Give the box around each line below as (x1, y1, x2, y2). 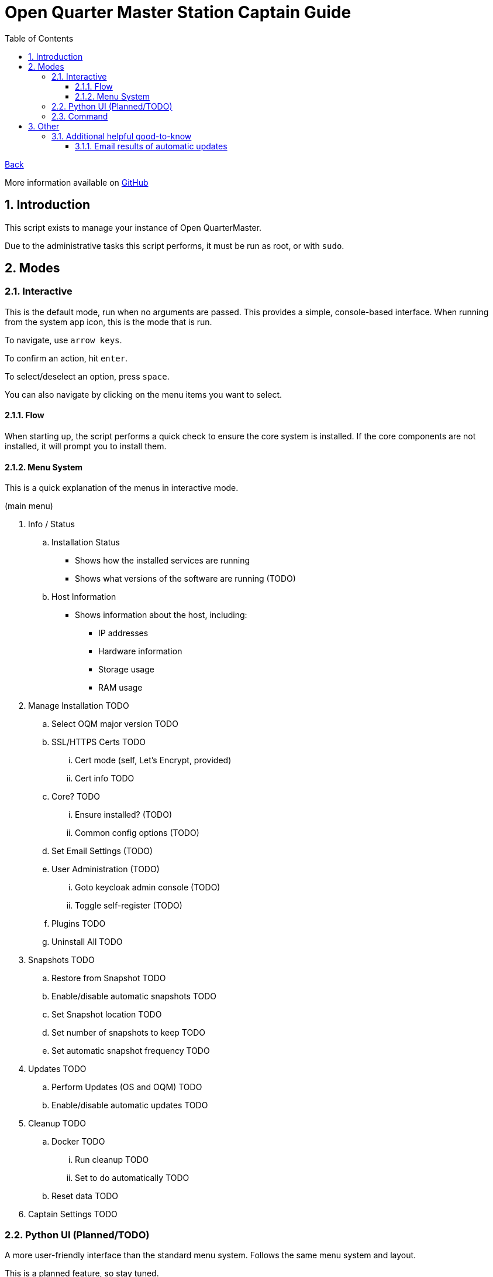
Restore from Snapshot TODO (51, 973, 166, 984)
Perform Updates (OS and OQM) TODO (51, 1082, 202, 1092)
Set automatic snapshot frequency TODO (51, 1046, 210, 1056)
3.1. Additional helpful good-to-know (51, 131, 192, 141)
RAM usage (98, 682, 143, 693)
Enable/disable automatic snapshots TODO (51, 991, 217, 1002)
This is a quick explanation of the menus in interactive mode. (5, 483, 239, 493)
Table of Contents (5, 33, 74, 43)
